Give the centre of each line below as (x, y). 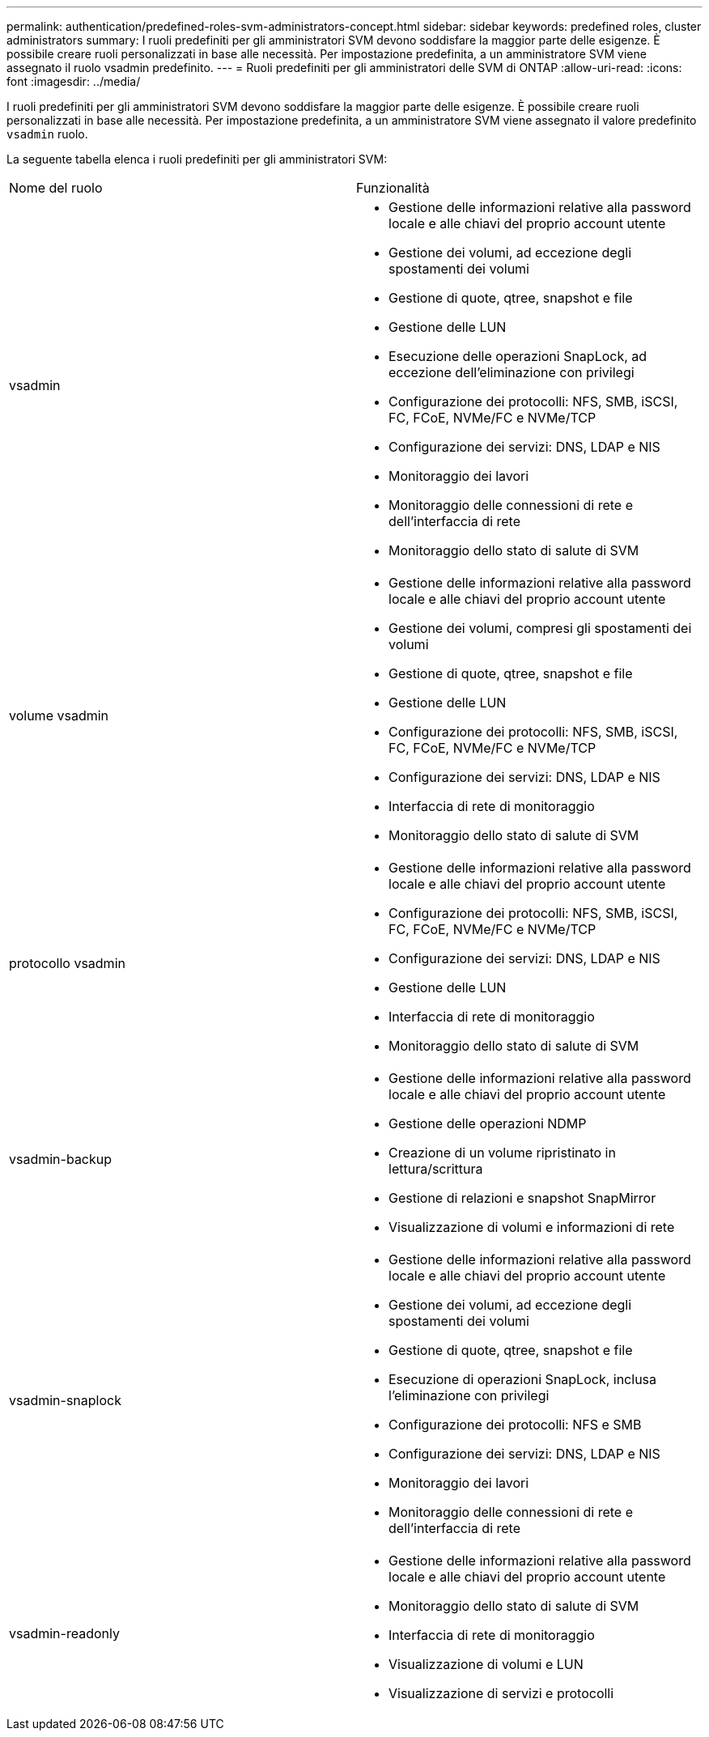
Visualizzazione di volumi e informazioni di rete (532, 1227)
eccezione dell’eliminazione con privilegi (512, 372)
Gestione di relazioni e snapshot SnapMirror (522, 1198)
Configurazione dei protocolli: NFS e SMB (515, 1425)
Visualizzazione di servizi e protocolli (501, 1693)
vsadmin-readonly (64, 1633)
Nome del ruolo (56, 188)
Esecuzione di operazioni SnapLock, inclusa (523, 1379)
